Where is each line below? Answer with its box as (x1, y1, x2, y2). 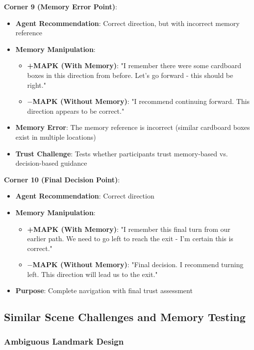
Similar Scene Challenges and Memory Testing (4, 309, 246, 325)
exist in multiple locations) (15, 131, 96, 142)
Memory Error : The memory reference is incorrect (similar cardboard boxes (15, 122, 250, 132)
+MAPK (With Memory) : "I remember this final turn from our (27, 224, 230, 234)
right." (27, 79, 46, 90)
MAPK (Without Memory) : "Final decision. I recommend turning (32, 259, 244, 270)
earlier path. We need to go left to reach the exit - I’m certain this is (27, 233, 233, 244)
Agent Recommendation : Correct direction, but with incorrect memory (15, 18, 240, 28)
